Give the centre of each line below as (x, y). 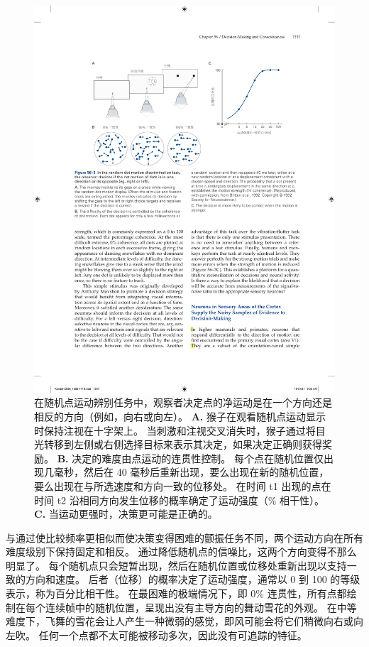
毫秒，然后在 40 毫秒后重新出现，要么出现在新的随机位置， (191, 472)
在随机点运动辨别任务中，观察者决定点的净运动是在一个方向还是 (183, 402)
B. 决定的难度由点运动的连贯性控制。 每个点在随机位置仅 (190, 458)
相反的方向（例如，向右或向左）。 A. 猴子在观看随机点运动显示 (180, 416)
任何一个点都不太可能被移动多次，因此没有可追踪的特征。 (173, 635)
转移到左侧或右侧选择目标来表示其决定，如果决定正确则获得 (183, 444)
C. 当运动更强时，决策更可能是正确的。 (126, 514)
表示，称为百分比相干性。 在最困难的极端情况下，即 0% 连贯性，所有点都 (176, 593)
